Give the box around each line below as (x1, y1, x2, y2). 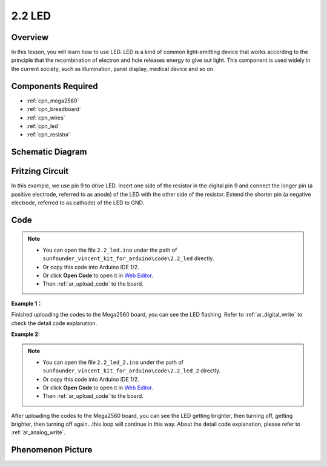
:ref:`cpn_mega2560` (26, 97, 79, 104)
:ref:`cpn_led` (26, 122, 60, 130)
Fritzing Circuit (11, 166, 69, 176)
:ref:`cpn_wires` (26, 114, 66, 121)
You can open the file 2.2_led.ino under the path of (42, 246, 177, 254)
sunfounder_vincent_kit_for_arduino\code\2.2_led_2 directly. (42, 367, 221, 374)
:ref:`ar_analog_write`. (11, 429, 66, 436)
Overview (11, 32, 49, 42)
